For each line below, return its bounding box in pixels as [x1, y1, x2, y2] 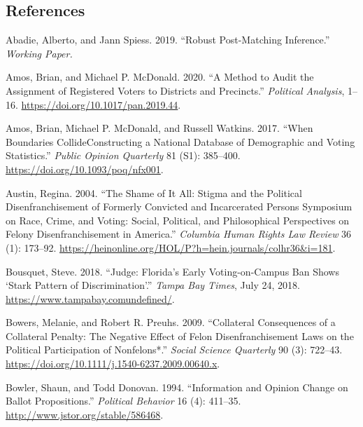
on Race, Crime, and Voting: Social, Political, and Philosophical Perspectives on [6, 212, 350, 227]
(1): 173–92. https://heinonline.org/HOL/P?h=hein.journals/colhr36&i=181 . [6, 240, 336, 255]
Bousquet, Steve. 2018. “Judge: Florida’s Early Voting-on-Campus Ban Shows [6, 264, 339, 278]
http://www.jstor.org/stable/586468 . [6, 407, 164, 421]
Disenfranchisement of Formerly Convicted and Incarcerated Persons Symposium [6, 199, 353, 214]
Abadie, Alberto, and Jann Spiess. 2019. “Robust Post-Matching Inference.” [6, 32, 330, 47]
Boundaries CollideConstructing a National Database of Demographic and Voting [6, 134, 355, 149]
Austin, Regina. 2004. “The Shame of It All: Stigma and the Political [6, 185, 302, 200]
